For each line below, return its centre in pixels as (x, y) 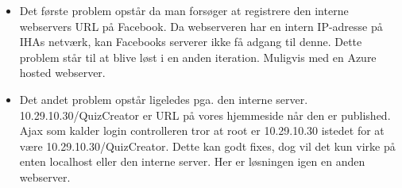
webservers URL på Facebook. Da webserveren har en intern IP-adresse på (201, 26)
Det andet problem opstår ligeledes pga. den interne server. (164, 99)
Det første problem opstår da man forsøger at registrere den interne (184, 10)
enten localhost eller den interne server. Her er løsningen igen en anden (192, 161)
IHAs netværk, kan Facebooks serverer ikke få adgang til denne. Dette (191, 42)
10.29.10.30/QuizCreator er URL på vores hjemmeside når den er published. (205, 115)
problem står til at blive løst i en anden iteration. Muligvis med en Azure (198, 57)
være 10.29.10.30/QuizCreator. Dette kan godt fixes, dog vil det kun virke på (207, 146)
